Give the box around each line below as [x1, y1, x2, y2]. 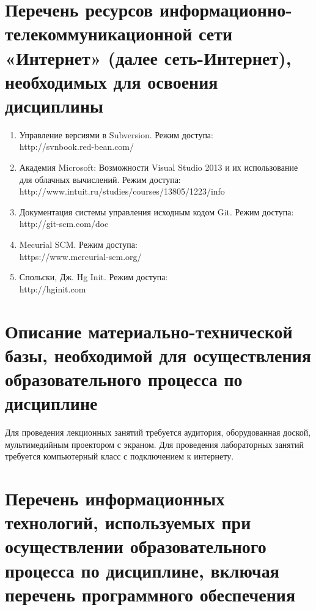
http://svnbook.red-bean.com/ [19, 140, 134, 153]
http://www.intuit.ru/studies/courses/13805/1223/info [19, 185, 225, 198]
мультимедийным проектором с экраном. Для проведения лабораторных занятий [5, 437, 304, 450]
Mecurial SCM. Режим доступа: [19, 238, 138, 251]
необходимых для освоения [5, 69, 218, 94]
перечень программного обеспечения [5, 581, 296, 606]
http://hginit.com [19, 282, 86, 295]
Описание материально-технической [5, 318, 293, 343]
